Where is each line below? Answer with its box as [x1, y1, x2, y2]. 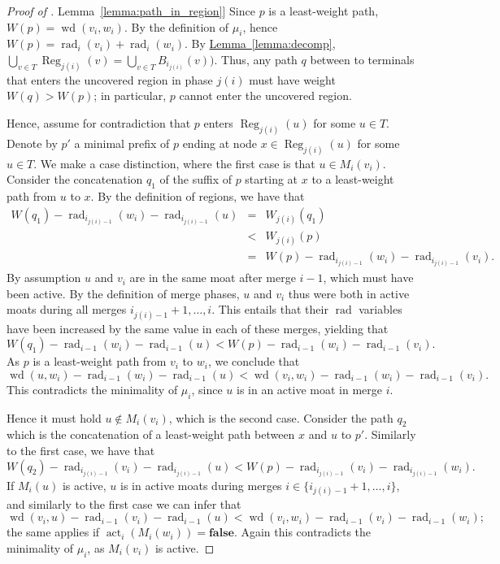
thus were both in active [288, 284, 410, 302]
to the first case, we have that [7, 441, 155, 458]
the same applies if [7, 523, 100, 540]
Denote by [7, 134, 58, 151]
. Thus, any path [214, 50, 298, 67]
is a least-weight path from [33, 353, 167, 370]
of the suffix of [159, 171, 232, 188]
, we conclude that [207, 353, 300, 370]
